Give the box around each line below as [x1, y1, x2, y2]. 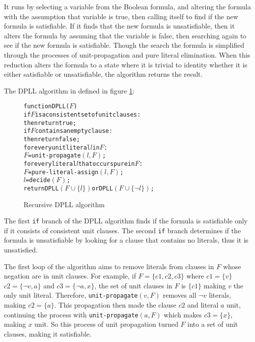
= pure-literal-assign [28, 168, 99, 176]
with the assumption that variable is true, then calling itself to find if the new [4, 11, 238, 21]
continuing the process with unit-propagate [4, 309, 139, 319]
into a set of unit [187, 319, 238, 329]
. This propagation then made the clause [54, 300, 176, 310]
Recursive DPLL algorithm [24, 199, 105, 209]
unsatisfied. [4, 245, 38, 255]
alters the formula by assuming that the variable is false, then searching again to [4, 30, 247, 40]
